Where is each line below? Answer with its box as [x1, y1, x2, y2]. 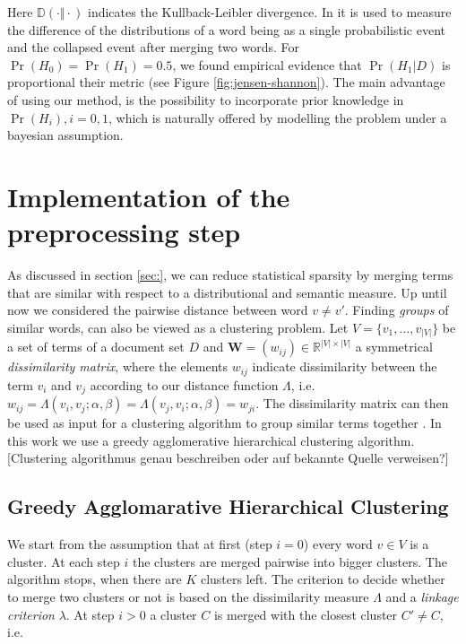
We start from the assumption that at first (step [7, 535, 272, 553]
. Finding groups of [344, 300, 449, 319]
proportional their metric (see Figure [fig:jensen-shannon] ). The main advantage [7, 73, 445, 91]
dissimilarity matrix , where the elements [7, 357, 229, 376]
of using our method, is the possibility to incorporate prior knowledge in [7, 90, 404, 109]
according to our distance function [90, 375, 279, 394]
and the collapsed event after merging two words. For [7, 38, 299, 57]
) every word [303, 535, 373, 553]
